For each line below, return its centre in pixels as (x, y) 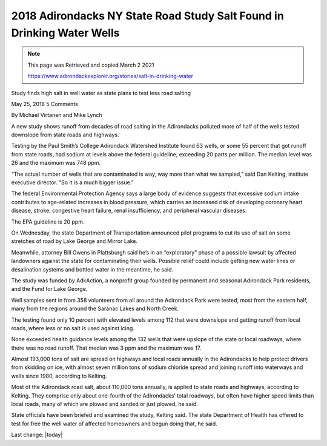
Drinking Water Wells (65, 33)
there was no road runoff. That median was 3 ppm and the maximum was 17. (106, 348)
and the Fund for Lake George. (49, 289)
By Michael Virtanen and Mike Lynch (57, 115)
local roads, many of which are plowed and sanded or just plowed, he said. (104, 404)
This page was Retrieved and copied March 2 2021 (91, 65)
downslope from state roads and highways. (65, 135)
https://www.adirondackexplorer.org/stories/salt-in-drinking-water (111, 76)
